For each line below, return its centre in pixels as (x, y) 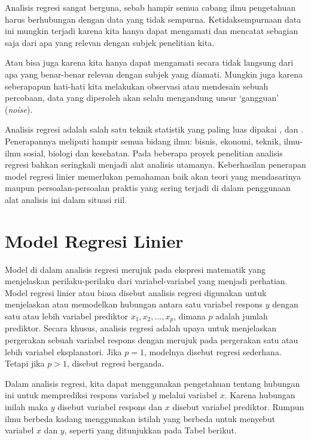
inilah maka (26, 407)
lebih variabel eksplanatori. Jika (63, 351)
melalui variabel (188, 395)
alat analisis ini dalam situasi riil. (66, 199)
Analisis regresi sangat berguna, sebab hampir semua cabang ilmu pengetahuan (150, 7)
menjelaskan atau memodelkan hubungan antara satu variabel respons (134, 304)
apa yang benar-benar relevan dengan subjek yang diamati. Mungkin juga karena (154, 74)
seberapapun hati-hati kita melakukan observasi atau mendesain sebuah (137, 86)
